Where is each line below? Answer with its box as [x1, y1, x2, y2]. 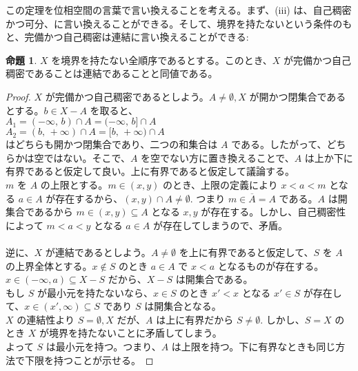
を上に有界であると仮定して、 [179, 244, 314, 259]
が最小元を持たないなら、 [37, 285, 153, 299]
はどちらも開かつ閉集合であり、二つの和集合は [6, 137, 218, 151]
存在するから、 [55, 191, 123, 205]
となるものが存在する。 [217, 258, 324, 273]
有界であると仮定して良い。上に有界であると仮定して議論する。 [6, 164, 295, 178]
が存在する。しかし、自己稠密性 [201, 204, 346, 219]
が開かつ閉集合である [249, 89, 346, 103]
